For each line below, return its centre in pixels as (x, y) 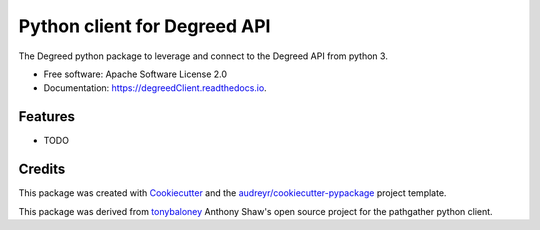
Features (46, 116)
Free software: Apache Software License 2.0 (135, 74)
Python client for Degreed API (144, 26)
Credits (42, 169)
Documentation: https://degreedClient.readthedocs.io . (155, 88)
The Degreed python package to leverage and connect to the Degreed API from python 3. (203, 56)
